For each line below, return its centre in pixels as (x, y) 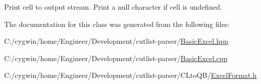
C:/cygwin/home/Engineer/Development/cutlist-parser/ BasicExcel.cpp (116, 58)
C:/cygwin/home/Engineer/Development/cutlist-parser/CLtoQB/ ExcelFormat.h (130, 75)
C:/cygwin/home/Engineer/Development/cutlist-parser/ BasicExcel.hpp (116, 41)
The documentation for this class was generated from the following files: (117, 24)
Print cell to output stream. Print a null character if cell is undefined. (113, 7)
